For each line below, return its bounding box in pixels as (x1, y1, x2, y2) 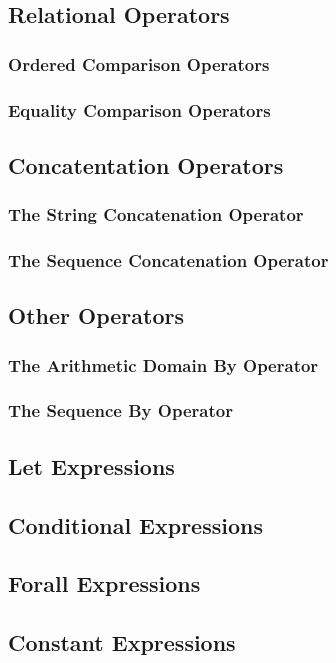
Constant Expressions (8, 627, 236, 658)
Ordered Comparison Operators (8, 51, 270, 76)
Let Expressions (8, 450, 175, 481)
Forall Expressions (8, 568, 201, 599)
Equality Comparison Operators (8, 97, 271, 122)
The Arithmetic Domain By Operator (8, 352, 319, 377)
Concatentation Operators (8, 149, 284, 180)
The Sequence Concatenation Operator (8, 248, 329, 273)
